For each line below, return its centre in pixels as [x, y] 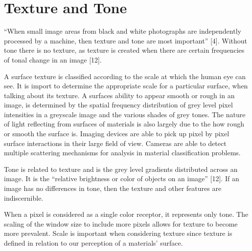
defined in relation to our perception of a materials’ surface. [93, 243]
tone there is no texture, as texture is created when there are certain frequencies [124, 50]
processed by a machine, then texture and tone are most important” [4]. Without [126, 40]
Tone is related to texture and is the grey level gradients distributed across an [121, 169]
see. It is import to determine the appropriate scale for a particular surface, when [126, 86]
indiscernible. [24, 198]
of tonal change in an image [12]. [53, 59]
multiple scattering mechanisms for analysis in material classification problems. [122, 153]
